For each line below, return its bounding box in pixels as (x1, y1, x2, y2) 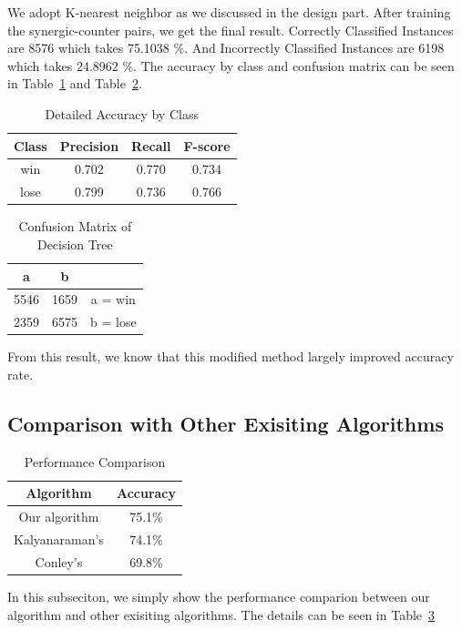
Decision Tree (36, 234, 113, 253)
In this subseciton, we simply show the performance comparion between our (7, 586, 430, 605)
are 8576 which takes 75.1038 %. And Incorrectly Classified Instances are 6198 (7, 38, 445, 57)
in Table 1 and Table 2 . (7, 74, 142, 93)
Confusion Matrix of (18, 217, 132, 236)
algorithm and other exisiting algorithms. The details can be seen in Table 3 (7, 605, 436, 624)
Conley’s (35, 552, 83, 571)
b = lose (90, 312, 137, 331)
